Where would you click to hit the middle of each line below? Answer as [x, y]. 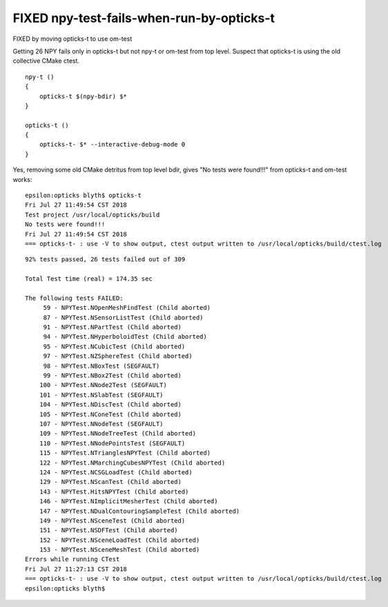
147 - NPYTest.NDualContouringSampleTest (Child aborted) [139, 511]
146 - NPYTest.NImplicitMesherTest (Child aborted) [128, 502]
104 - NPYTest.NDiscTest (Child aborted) [110, 405]
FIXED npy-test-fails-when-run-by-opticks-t [144, 18]
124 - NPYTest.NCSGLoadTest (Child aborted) [116, 472]
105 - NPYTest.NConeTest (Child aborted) [110, 414]
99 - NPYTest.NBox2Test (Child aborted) [113, 376]
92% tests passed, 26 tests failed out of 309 [105, 260]
